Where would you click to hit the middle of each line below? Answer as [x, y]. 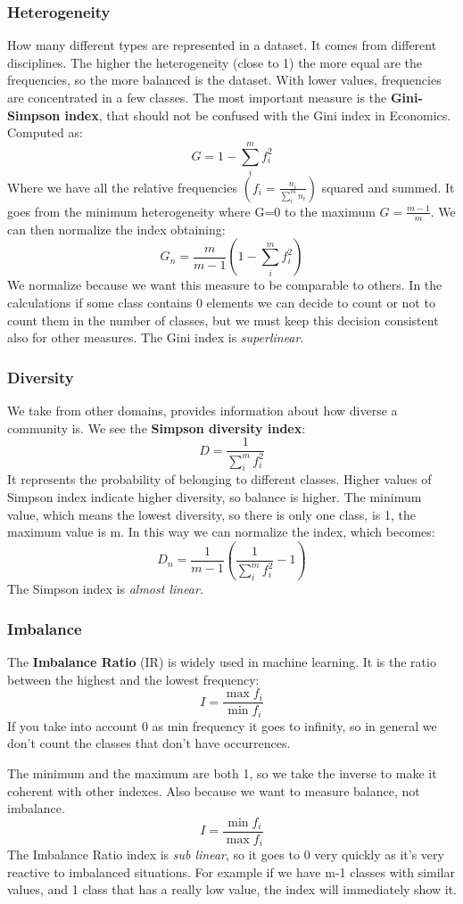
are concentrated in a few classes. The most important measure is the [197, 97]
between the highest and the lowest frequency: [133, 679]
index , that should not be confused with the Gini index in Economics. [258, 115]
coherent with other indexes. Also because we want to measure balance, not [214, 790]
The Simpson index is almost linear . [105, 589]
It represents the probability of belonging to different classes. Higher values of [219, 479]
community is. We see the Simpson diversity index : [157, 427]
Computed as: [45, 132]
